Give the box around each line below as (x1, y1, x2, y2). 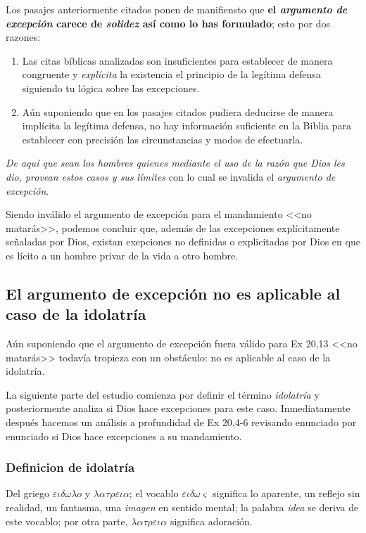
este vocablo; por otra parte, (6, 513, 128, 528)
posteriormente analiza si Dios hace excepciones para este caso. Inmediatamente (6, 401, 351, 416)
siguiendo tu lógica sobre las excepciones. (22, 80, 200, 95)
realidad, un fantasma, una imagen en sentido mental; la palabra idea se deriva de (6, 500, 359, 515)
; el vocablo (129, 486, 179, 501)
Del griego (6, 486, 50, 501)
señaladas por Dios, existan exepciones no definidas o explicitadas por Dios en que (6, 234, 360, 249)
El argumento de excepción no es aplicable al (6, 282, 341, 304)
